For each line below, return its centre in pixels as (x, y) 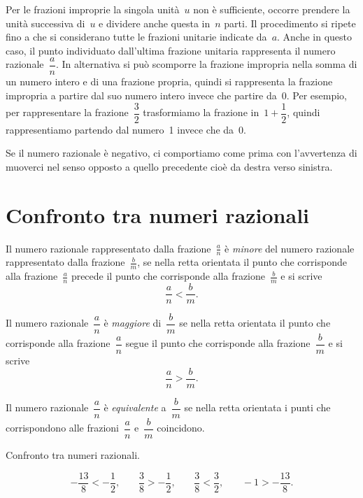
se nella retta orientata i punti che (257, 407)
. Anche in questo (315, 37)
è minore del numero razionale (290, 248)
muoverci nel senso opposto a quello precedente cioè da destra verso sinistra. (169, 166)
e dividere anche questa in (155, 23)
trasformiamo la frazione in (201, 112)
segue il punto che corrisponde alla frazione (218, 343)
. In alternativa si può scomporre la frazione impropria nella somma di (206, 64)
